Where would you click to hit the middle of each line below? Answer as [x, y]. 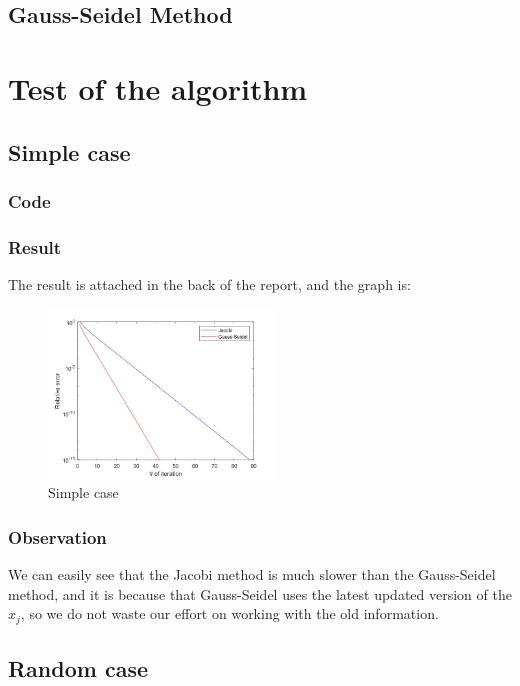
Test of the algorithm [158, 87]
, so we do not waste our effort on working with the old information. [229, 613]
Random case [78, 668]
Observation [57, 536]
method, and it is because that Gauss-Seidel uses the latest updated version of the [260, 593]
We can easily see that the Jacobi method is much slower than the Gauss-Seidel [252, 574]
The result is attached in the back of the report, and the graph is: [209, 284]
